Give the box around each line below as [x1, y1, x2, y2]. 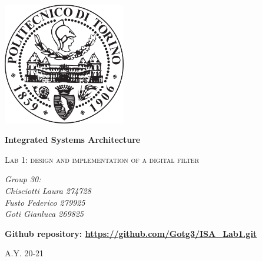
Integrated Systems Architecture [5, 133, 141, 146]
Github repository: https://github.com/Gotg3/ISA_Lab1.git [5, 227, 257, 239]
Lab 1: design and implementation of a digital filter [5, 153, 200, 165]
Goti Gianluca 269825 [5, 208, 84, 220]
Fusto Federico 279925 [5, 196, 85, 208]
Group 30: [5, 173, 41, 185]
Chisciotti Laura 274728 [5, 184, 91, 196]
